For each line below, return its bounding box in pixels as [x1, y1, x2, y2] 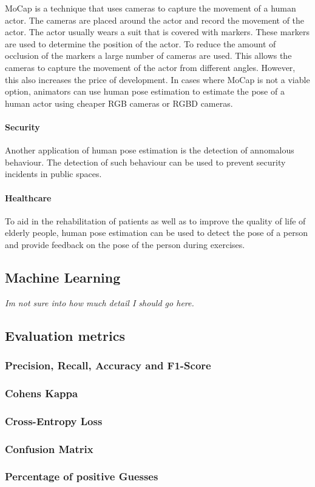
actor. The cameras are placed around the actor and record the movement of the [5, 13, 305, 26]
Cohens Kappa [5, 385, 78, 400]
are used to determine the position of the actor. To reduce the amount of [5, 37, 276, 50]
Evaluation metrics [5, 326, 125, 344]
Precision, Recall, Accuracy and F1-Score [5, 358, 211, 372]
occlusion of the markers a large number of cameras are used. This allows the [5, 49, 292, 62]
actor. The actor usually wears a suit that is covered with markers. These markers [5, 25, 310, 38]
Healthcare [5, 191, 52, 204]
